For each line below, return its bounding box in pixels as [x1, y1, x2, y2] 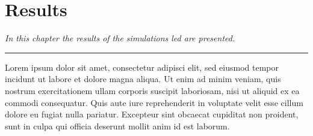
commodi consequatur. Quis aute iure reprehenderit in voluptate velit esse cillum [5, 96, 303, 108]
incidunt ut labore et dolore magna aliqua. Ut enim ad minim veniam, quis [5, 72, 281, 85]
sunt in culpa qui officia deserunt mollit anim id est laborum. [5, 119, 230, 132]
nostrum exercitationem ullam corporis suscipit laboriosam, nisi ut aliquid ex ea [5, 84, 300, 96]
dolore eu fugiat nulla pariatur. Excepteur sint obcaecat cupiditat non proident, [5, 108, 299, 120]
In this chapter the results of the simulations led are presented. [5, 32, 235, 44]
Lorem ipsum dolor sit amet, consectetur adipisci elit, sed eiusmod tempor [5, 61, 279, 73]
